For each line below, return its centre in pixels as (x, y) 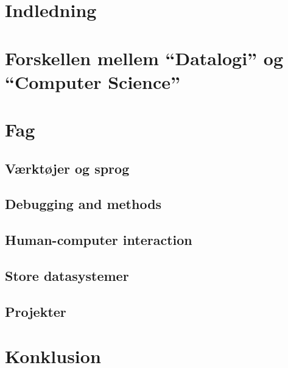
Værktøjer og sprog (67, 168)
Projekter (36, 311)
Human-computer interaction (99, 240)
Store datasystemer (67, 276)
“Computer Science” (93, 81)
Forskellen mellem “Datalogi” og (144, 58)
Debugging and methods (83, 204)
